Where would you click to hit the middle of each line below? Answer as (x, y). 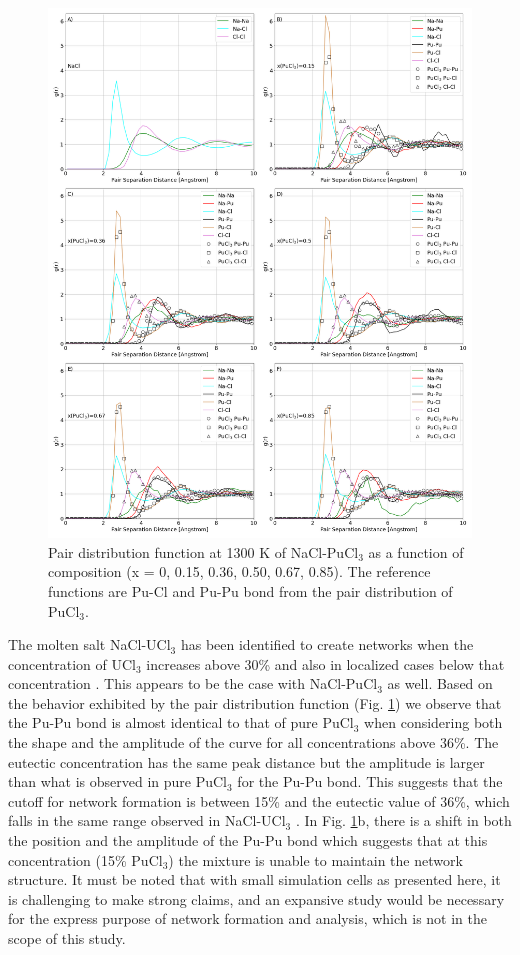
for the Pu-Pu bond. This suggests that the (370, 781)
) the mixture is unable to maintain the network (315, 859)
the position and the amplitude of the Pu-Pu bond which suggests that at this (248, 840)
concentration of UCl (72, 663)
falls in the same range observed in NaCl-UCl (147, 820)
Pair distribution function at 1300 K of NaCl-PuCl (203, 551)
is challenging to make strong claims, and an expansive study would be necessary (256, 898)
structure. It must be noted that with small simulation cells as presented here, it (254, 879)
